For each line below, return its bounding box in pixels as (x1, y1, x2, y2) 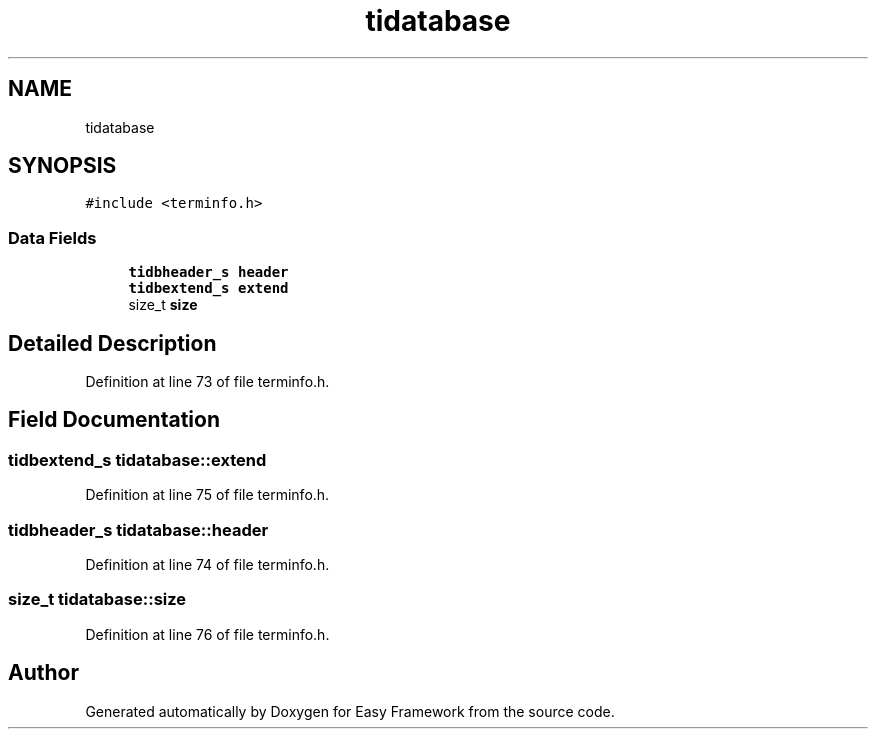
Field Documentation (8, 407, 220, 433)
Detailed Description (8, 330, 217, 356)
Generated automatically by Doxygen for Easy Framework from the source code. (85, 702, 615, 720)
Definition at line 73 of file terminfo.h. (85, 373, 330, 391)
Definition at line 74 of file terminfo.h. (85, 556, 330, 573)
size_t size (128, 296, 198, 314)
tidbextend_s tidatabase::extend (8, 449, 267, 470)
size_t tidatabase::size (8, 589, 187, 610)
